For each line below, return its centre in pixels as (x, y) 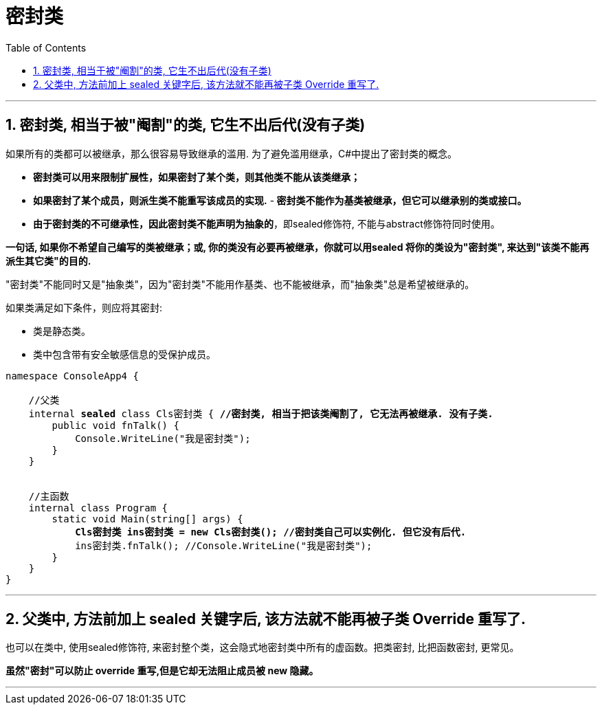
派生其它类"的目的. (48, 260)
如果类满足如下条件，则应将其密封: (84, 307)
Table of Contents (46, 47)
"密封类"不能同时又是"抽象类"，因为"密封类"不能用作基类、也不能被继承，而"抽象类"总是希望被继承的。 (240, 284)
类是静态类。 (62, 331)
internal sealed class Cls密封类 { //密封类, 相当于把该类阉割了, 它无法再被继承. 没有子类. (261, 413)
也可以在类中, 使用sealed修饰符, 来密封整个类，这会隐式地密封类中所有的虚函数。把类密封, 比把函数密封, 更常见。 (263, 647)
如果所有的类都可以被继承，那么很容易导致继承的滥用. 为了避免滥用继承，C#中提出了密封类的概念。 (232, 153)
